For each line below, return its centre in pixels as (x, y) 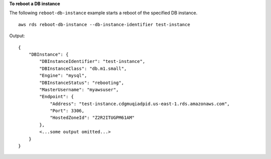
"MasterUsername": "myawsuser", (79, 90)
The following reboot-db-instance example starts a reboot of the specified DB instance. (103, 13)
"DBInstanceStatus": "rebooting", (82, 83)
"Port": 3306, (67, 111)
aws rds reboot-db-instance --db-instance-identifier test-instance (104, 24)
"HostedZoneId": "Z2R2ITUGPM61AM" (92, 118)
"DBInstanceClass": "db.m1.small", (83, 68)
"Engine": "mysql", (63, 76)
